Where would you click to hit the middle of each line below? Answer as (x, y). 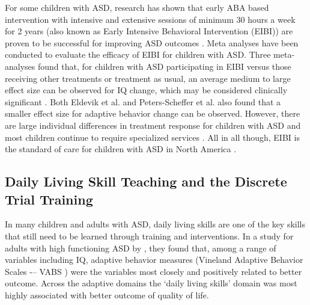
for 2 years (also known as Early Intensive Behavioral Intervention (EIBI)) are (149, 31)
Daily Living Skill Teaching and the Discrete (146, 181)
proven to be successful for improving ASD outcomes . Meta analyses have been (152, 42)
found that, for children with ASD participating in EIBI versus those (164, 66)
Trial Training (49, 199)
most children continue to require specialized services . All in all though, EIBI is (152, 137)
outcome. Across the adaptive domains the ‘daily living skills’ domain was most (151, 283)
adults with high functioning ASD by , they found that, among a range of (141, 248)
